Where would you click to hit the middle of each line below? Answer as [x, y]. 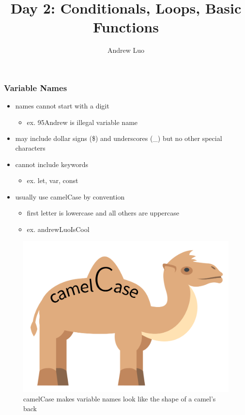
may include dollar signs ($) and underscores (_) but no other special [119, 138]
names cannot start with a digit [62, 106]
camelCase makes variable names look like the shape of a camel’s [120, 398]
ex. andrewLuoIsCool [58, 229]
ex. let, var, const [53, 180]
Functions [126, 27]
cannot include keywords [52, 164]
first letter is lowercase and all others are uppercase [103, 213]
